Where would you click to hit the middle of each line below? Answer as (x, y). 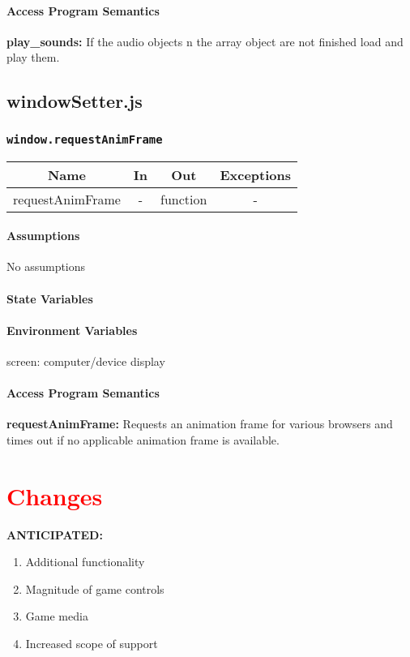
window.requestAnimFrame (85, 139)
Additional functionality (85, 562)
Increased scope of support (92, 643)
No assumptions (46, 266)
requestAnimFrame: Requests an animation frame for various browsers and (200, 424)
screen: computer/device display (86, 361)
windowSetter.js (75, 101)
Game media (57, 616)
